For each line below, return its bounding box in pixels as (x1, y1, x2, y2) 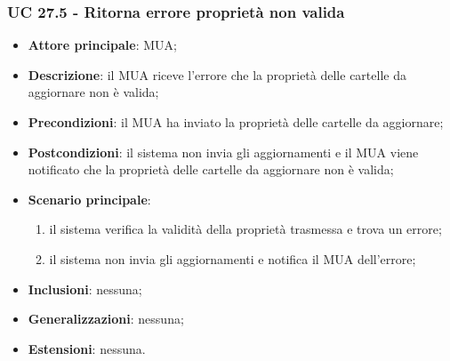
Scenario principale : (28, 189, 151, 208)
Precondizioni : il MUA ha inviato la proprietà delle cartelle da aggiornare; (28, 113, 444, 131)
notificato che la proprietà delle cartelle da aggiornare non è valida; (28, 160, 394, 179)
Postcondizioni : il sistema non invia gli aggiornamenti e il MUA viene (28, 142, 419, 161)
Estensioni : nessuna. (28, 339, 146, 357)
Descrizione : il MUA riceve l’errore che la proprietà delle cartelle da (28, 65, 406, 84)
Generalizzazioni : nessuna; (28, 309, 184, 328)
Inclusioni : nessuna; (28, 279, 142, 298)
